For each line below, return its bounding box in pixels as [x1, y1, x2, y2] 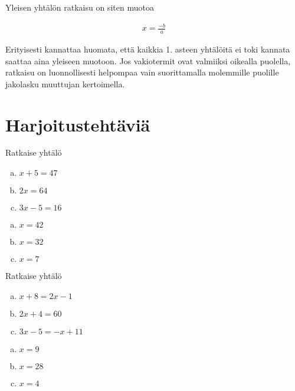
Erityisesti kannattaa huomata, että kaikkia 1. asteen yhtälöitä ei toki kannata [5, 42, 290, 55]
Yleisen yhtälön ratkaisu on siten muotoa [5, 1, 154, 13]
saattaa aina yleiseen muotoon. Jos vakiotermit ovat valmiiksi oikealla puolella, [5, 54, 291, 67]
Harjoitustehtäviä [5, 112, 150, 136]
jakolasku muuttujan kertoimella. [5, 77, 125, 90]
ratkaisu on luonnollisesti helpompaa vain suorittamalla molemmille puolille [5, 66, 279, 78]
